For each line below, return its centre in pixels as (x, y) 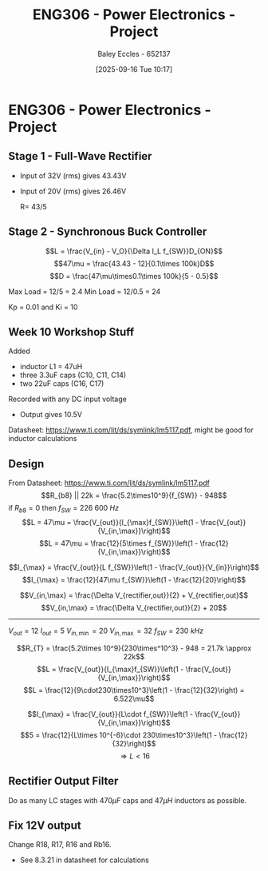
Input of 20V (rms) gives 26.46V (73, 191)
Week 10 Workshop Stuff (71, 332)
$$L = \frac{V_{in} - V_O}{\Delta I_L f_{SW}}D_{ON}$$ (134, 251)
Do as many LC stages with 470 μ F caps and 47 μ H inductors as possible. (128, 800)
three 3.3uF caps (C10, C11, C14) (73, 375)
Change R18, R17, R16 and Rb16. (60, 845)
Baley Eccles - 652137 (134, 54)
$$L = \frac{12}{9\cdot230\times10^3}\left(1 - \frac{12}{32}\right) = (134, 690)
